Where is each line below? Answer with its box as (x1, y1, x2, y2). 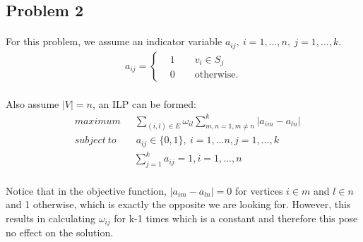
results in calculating (6, 211, 95, 226)
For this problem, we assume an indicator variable (6, 34, 222, 49)
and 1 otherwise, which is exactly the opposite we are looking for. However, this (6, 197, 351, 212)
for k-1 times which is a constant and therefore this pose (114, 211, 358, 226)
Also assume (6, 97, 59, 111)
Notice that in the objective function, (6, 183, 167, 198)
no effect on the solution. (6, 225, 114, 240)
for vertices (234, 183, 283, 198)
